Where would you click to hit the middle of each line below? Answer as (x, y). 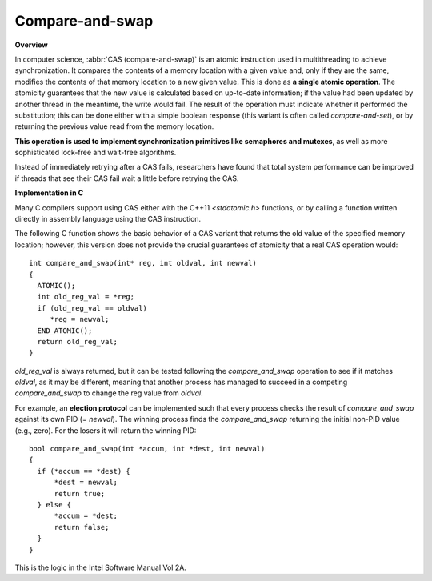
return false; (82, 527)
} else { (54, 505)
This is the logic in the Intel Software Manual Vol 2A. (101, 567)
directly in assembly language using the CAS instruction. (108, 219)
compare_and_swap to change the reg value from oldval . (109, 393)
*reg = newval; (80, 319)
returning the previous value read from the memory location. (114, 126)
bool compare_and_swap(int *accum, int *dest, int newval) (147, 449)
